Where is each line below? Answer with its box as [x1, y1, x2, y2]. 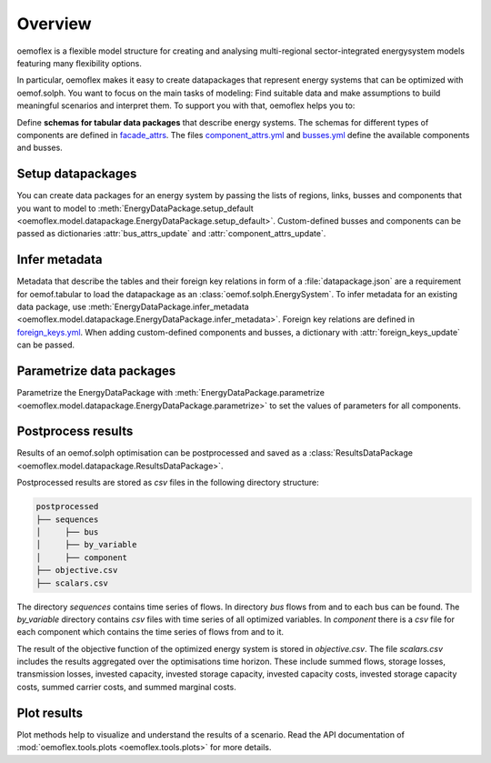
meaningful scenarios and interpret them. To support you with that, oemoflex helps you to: [16, 100, 356, 111]
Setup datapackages [16, 166, 137, 182]
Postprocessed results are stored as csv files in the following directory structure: [16, 477, 320, 488]
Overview [16, 14, 92, 34]
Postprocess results [16, 424, 134, 439]
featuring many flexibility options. [16, 57, 143, 68]
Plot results [16, 705, 84, 720]
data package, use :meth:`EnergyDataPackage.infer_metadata [16, 301, 249, 313]
